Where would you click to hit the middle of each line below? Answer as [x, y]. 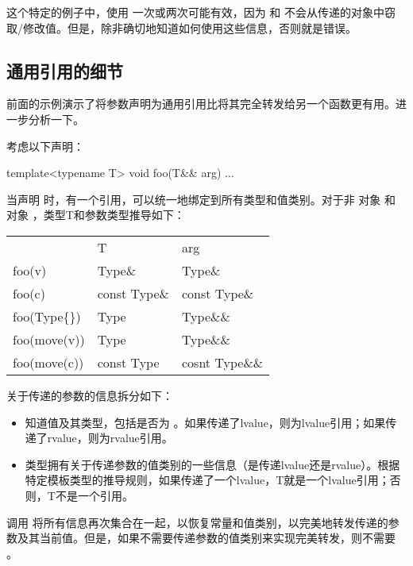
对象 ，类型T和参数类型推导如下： [96, 215]
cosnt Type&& [223, 362]
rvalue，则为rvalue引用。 [110, 438]
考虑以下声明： [45, 146]
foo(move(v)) [49, 339]
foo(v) [30, 270]
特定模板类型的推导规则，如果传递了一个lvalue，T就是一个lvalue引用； [207, 480]
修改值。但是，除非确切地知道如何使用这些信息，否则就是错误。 [189, 27]
